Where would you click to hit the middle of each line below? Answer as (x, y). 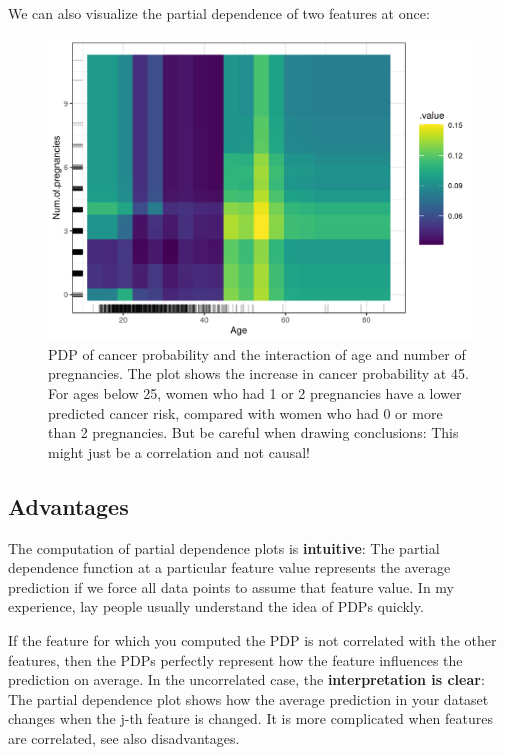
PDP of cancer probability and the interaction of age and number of (257, 353)
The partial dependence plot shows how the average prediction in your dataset (248, 698)
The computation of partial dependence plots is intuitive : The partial (224, 547)
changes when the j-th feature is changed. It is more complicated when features (250, 718)
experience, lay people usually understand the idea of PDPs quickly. (216, 606)
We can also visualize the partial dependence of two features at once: (219, 13)
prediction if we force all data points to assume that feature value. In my (231, 586)
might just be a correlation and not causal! (179, 451)
